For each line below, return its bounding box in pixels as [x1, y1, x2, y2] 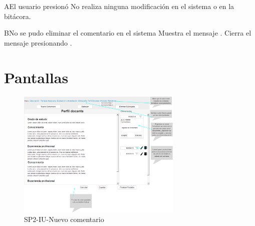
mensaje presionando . [4, 37, 72, 48]
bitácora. [4, 11, 31, 21]
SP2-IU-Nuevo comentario [24, 214, 104, 224]
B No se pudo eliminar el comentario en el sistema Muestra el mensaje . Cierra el [4, 28, 251, 38]
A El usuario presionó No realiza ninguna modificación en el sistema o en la [4, 1, 234, 11]
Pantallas [4, 67, 69, 87]
